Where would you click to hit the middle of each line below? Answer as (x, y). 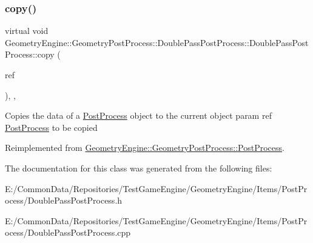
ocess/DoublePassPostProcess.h (64, 200)
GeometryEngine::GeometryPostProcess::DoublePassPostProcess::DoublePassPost (157, 42)
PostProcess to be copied (51, 127)
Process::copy (30, 54)
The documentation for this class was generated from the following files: (139, 168)
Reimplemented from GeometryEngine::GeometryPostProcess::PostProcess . (145, 148)
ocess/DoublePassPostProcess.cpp (68, 232)
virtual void (27, 31)
